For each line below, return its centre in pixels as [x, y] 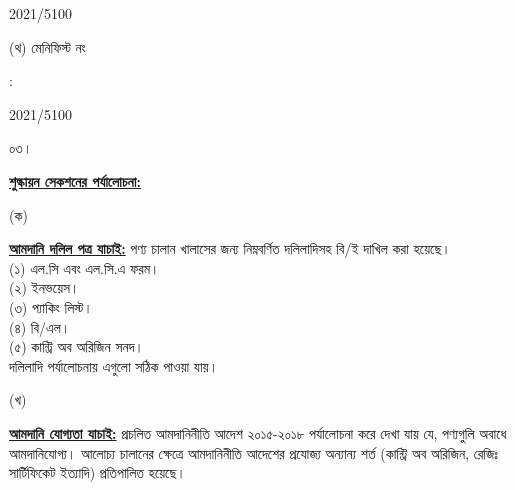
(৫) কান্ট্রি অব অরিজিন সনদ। [76, 346]
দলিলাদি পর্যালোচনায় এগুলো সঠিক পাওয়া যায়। [114, 365]
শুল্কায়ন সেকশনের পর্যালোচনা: [75, 180]
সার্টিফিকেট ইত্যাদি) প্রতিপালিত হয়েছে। [97, 472]
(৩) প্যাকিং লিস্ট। [51, 306]
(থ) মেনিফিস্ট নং [47, 46]
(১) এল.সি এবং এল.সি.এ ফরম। [84, 267]
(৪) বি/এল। [40, 326]
